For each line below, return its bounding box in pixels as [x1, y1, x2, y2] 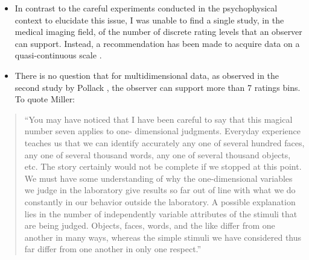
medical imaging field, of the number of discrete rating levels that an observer [14, 25, 302, 38]
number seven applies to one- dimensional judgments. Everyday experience [24, 125, 301, 137]
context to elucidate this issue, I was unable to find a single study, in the [14, 13, 284, 26]
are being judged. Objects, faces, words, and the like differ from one [24, 219, 275, 232]
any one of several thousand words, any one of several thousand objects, [24, 148, 291, 161]
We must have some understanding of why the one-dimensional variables [24, 172, 293, 184]
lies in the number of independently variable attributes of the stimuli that [24, 207, 298, 220]
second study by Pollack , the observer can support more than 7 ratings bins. [14, 81, 301, 93]
